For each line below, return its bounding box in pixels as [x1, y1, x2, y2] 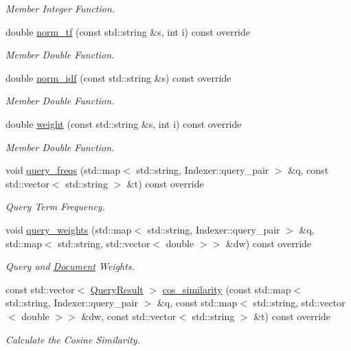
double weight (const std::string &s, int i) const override [5, 116, 242, 131]
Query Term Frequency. [5, 199, 105, 214]
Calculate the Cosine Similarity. [5, 332, 140, 346]
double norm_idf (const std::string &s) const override [5, 70, 231, 84]
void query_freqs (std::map [5, 163, 121, 177]
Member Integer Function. [5, 1, 115, 15]
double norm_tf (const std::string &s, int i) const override [5, 24, 251, 38]
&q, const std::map [157, 295, 238, 310]
